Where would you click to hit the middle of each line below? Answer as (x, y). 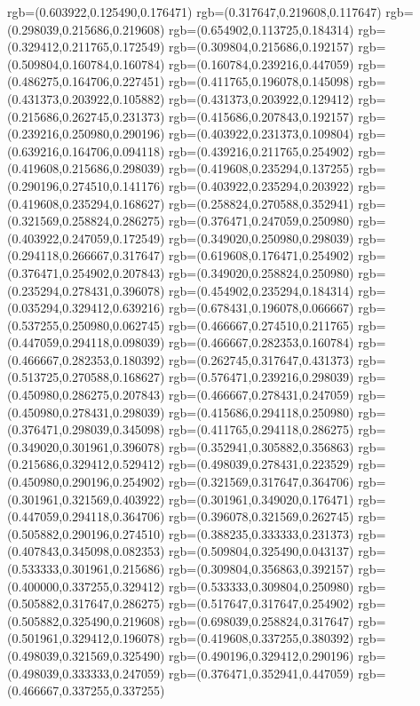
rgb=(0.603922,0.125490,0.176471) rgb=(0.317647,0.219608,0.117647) (194, 12)
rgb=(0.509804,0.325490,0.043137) (262, 551)
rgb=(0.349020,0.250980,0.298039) (262, 238)
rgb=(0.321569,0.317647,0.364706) (262, 482)
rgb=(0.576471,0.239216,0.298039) (262, 377)
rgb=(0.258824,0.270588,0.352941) (262, 203)
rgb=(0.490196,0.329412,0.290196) (262, 655)
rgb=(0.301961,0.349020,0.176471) (262, 499)
